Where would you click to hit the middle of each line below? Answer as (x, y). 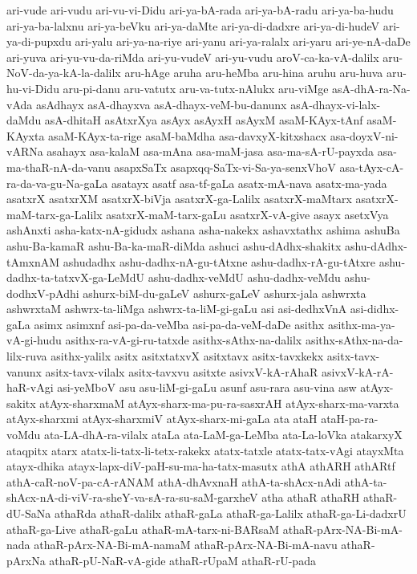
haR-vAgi (30, 387)
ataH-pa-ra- (350, 419)
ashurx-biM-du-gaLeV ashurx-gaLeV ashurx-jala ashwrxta (225, 293)
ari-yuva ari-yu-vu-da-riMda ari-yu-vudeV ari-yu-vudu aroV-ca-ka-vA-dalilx (193, 57)
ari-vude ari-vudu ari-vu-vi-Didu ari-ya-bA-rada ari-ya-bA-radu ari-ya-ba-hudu (200, 10)
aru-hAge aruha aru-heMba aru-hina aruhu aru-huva (254, 73)
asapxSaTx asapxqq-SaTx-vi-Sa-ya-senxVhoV (225, 167)
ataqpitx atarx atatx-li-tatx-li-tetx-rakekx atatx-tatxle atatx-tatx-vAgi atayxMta (205, 450)
